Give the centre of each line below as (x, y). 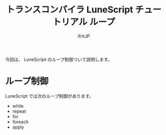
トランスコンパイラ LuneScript (70, 10)
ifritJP (84, 36)
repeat (19, 111)
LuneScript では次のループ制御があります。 (49, 96)
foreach (20, 122)
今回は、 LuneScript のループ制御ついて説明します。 (59, 59)
